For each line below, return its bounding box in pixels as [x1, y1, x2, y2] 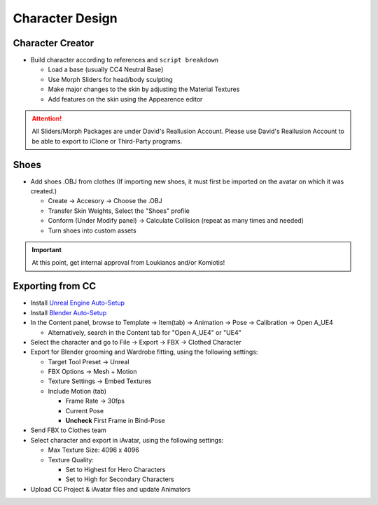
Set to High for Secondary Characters [65, 475, 174, 483]
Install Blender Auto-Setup [30, 308, 107, 317]
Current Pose [65, 406, 104, 415]
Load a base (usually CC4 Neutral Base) [48, 65, 164, 74]
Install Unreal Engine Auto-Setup [30, 298, 125, 307]
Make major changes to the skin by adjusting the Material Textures [48, 85, 240, 94]
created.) [30, 187, 57, 195]
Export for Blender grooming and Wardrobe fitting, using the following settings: [30, 347, 258, 357]
